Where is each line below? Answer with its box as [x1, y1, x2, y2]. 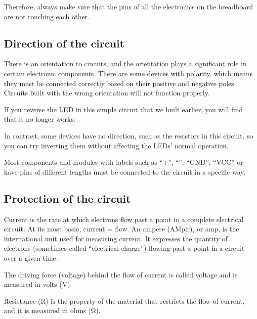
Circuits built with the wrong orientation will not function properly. [4, 88, 210, 98]
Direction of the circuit [4, 35, 125, 50]
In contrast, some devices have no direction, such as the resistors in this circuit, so [4, 130, 253, 140]
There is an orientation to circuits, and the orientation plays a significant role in [4, 58, 247, 69]
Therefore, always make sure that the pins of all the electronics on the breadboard [4, 1, 253, 11]
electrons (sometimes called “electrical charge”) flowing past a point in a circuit [4, 243, 245, 253]
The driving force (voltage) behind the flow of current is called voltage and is [4, 269, 238, 279]
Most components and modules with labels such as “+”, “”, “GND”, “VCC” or [4, 157, 243, 167]
